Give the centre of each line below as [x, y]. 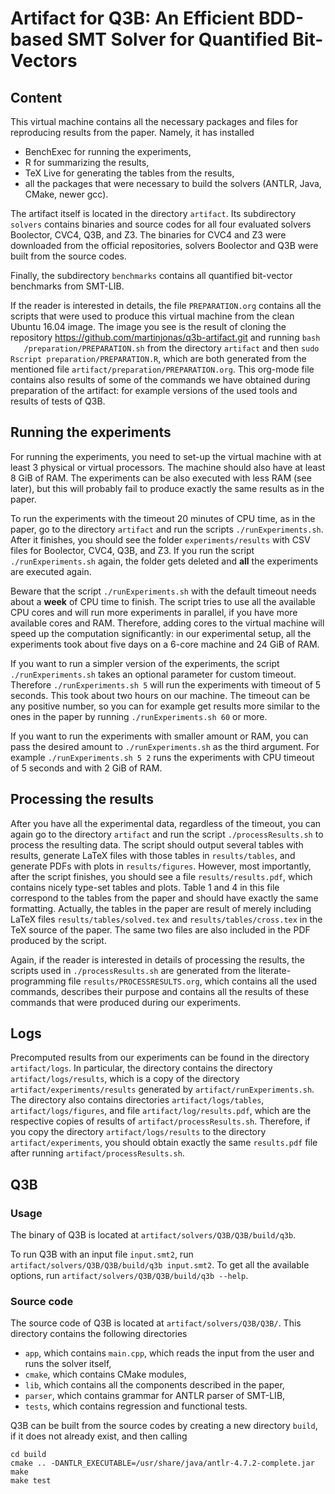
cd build [28, 1455]
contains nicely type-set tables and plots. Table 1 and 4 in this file [145, 887]
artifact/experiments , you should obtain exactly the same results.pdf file [164, 1143]
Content [36, 97]
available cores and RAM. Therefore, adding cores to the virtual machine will [167, 623]
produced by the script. [58, 940]
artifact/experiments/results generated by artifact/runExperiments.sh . [162, 1089]
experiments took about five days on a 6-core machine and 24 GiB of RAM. [165, 644]
